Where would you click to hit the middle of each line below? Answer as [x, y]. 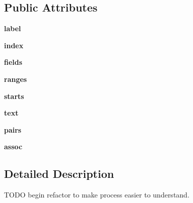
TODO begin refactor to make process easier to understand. [97, 195]
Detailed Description [59, 174]
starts [14, 96]
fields [13, 62]
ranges [16, 79]
